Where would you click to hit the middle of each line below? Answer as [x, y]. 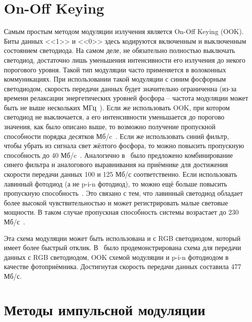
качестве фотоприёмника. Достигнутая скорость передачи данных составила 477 [123, 266]
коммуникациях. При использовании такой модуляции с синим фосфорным [115, 79]
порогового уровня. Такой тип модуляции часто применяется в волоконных [115, 69]
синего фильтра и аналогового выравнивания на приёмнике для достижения [116, 164]
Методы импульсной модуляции [105, 309]
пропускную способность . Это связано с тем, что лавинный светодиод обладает [124, 193]
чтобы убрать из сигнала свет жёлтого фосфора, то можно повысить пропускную [124, 145]
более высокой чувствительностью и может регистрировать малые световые [116, 202]
